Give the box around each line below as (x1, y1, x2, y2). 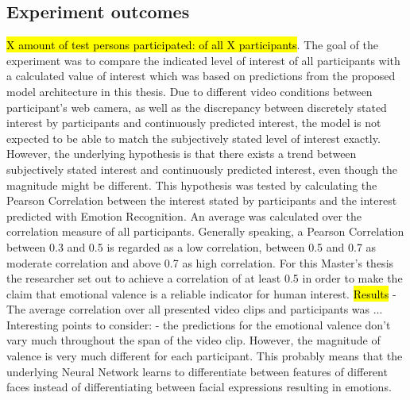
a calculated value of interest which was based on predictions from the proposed (6, 67, 396, 84)
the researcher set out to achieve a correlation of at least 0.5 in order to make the (6, 270, 403, 287)
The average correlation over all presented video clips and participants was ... (6, 301, 383, 317)
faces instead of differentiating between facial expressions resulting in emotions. (6, 379, 392, 395)
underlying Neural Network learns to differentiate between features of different (6, 363, 388, 379)
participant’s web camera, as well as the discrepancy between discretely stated (6, 98, 387, 115)
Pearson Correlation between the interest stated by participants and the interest (6, 192, 397, 209)
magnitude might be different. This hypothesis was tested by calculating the (6, 176, 377, 193)
